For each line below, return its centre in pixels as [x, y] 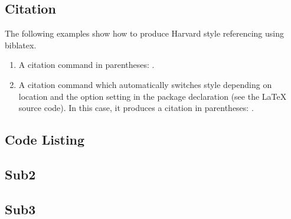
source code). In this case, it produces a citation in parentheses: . [136, 108]
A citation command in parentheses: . [86, 65]
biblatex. [21, 45]
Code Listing [45, 140]
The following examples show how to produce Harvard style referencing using [144, 33]
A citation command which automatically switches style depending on [145, 84]
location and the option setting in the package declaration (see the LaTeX [153, 96]
